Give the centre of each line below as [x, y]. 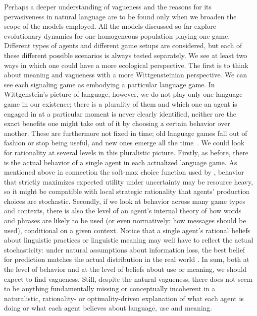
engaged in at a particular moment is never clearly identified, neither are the [120, 113]
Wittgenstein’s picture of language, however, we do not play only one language [123, 94]
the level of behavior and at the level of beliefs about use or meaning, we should [125, 269]
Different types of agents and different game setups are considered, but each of [123, 45]
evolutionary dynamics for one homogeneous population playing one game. [117, 35]
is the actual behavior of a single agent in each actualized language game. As [121, 162]
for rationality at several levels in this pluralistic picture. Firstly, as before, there [126, 152]
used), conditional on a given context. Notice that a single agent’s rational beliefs [127, 230]
